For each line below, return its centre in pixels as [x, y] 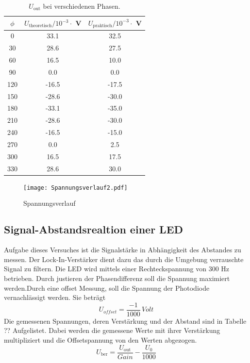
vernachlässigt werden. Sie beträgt [55, 297]
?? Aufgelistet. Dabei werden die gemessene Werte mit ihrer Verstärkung [112, 330]
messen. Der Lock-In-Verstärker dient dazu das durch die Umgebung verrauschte [124, 259]
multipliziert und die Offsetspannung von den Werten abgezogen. [100, 339]
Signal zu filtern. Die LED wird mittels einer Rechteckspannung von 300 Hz [117, 269]
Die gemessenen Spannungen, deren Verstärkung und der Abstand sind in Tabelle [125, 321]
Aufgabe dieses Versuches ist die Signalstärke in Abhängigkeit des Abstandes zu [123, 250]
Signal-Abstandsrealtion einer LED [94, 229]
